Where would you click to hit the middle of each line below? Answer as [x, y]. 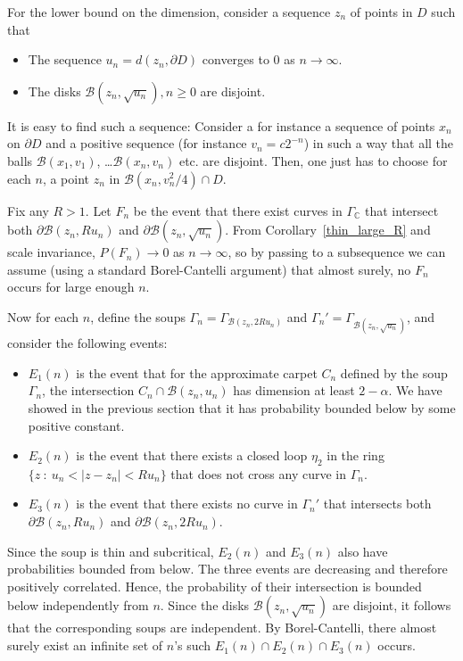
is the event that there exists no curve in [187, 504]
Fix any [28, 210]
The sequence [65, 59]
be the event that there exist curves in [238, 210]
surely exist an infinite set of [85, 645]
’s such [193, 645]
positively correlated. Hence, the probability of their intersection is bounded [215, 586]
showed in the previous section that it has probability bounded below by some [242, 407]
